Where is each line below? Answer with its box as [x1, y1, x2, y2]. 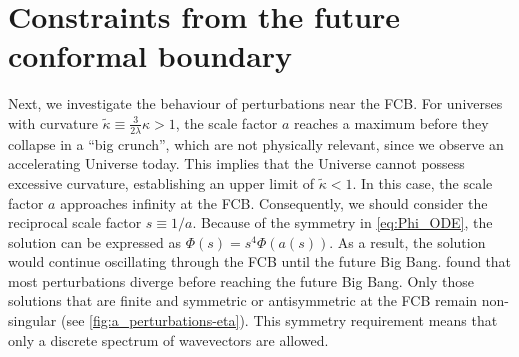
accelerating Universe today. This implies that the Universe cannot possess [8, 153, 465, 174]
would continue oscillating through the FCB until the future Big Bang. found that [8, 251, 512, 272]
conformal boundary [8, 35, 293, 76]
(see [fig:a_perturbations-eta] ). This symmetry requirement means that [61, 310, 498, 331]
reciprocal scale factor [8, 212, 142, 233]
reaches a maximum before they [294, 112, 489, 133]
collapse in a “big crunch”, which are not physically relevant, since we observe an [8, 133, 504, 154]
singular [8, 310, 57, 331]
